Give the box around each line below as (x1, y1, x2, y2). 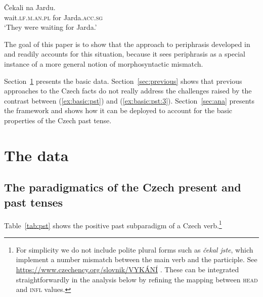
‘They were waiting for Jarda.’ (4, 22, 97, 32)
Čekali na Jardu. (4, 2, 56, 12)
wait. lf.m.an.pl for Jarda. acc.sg (4, 12, 103, 22)
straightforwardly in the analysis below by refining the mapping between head (16, 274, 258, 284)
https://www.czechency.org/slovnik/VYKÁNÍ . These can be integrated (16, 264, 239, 274)
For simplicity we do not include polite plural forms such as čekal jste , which (16, 244, 253, 255)
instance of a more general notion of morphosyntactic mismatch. (4, 58, 203, 69)
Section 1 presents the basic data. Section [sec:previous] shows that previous (4, 75, 242, 86)
